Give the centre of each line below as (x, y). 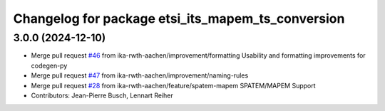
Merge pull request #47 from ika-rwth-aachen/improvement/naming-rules (140, 75)
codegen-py (49, 65)
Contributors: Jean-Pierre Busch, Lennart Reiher (102, 95)
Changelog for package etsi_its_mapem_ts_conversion (179, 18)
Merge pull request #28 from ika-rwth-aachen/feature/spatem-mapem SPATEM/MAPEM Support (174, 85)
